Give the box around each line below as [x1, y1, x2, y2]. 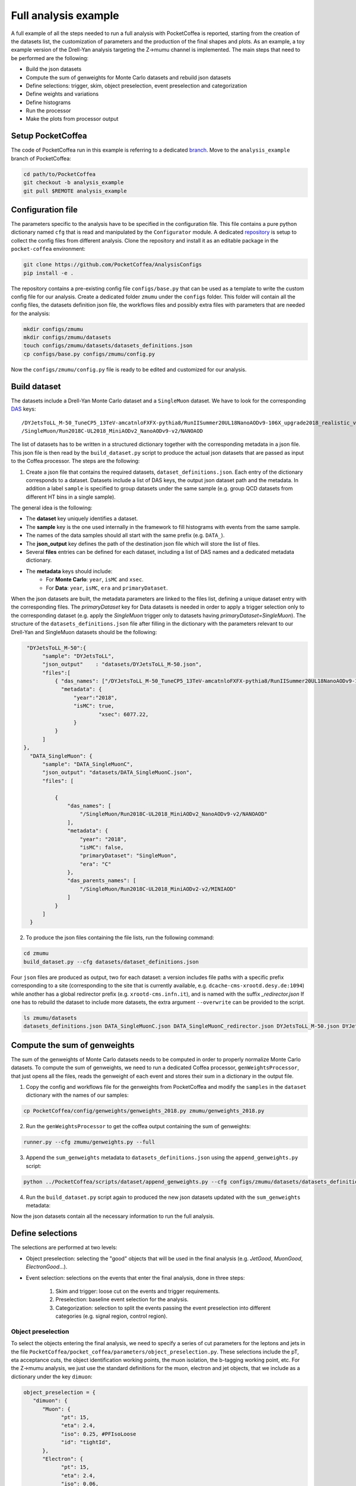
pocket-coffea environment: [11, 245, 86, 253]
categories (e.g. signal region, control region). [55, 1312, 168, 1320]
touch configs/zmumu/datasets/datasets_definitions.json [23, 342, 193, 349]
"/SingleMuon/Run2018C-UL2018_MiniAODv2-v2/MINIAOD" [80, 886, 237, 892]
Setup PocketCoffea [11, 131, 87, 141]
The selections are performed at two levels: [11, 1244, 117, 1251]
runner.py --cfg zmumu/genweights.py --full [23, 1139, 155, 1145]
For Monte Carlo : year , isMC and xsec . [46, 576, 144, 583]
